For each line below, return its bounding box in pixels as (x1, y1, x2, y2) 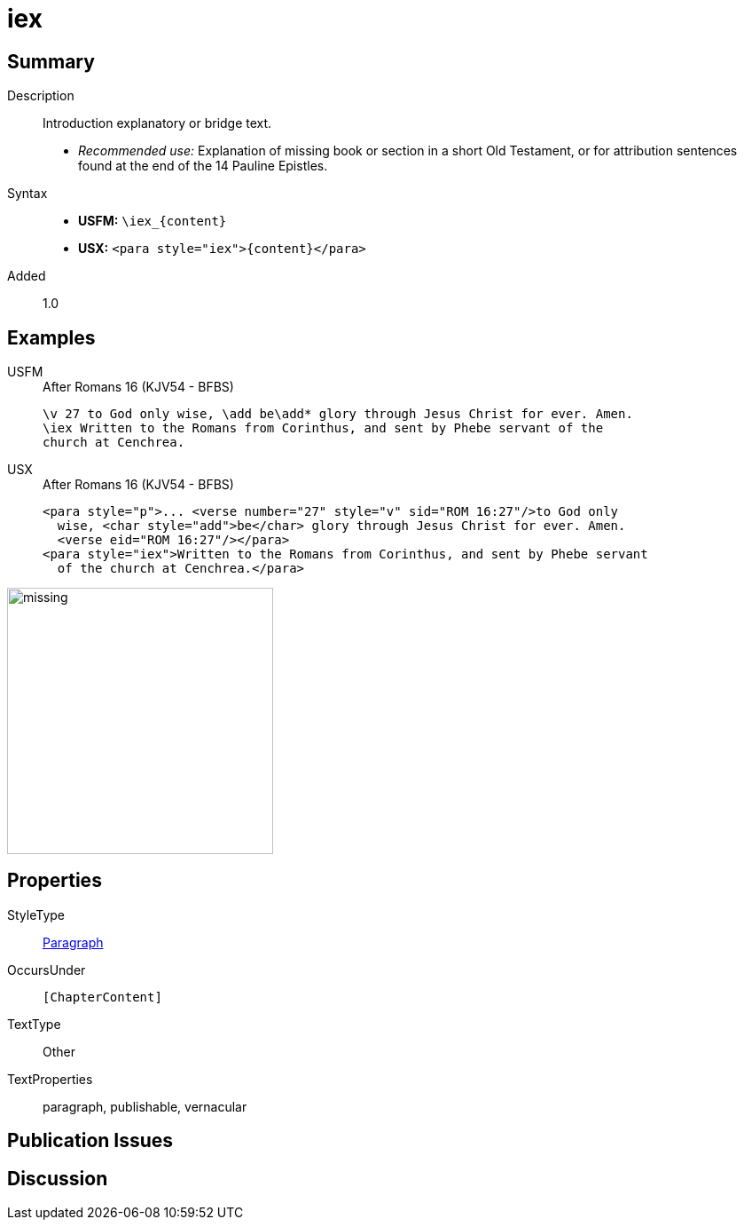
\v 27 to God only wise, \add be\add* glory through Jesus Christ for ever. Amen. (43, 407, 633, 422)
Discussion (7, 1167, 108, 1190)
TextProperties (7, 1071, 93, 1087)
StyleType (7, 906, 65, 922)
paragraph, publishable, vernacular (43, 1098, 247, 1114)
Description (7, 88, 74, 104)
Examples (7, 326, 96, 349)
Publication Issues (7, 1129, 174, 1152)
